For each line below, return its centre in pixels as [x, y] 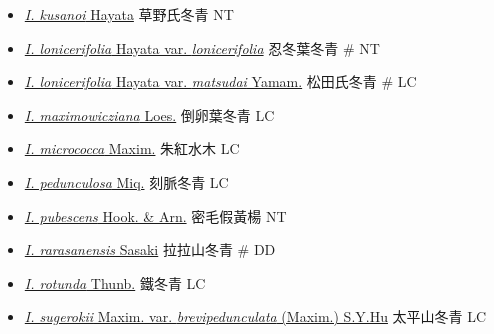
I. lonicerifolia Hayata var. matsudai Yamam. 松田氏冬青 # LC [220, 81]
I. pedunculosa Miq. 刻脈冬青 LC [126, 181]
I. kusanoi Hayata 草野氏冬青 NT [129, 14]
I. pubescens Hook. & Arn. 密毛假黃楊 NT [155, 215]
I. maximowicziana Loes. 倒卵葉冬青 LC [149, 114]
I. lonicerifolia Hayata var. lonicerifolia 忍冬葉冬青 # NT [202, 47]
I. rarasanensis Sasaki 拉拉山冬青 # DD [150, 249]
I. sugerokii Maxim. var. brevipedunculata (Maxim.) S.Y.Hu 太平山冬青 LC [255, 316]
